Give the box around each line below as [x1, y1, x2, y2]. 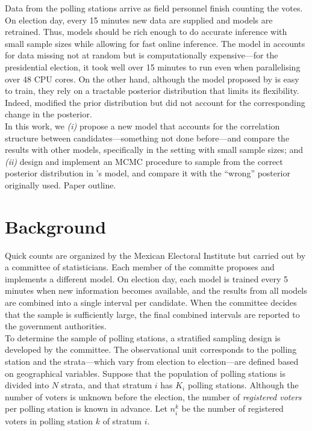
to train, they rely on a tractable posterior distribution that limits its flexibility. [5, 84, 299, 97]
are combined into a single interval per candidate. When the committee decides [5, 296, 297, 308]
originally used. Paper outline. [5, 178, 116, 191]
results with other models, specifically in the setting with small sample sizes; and [5, 143, 304, 156]
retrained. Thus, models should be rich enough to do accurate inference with [5, 25, 287, 38]
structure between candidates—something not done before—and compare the [5, 131, 290, 144]
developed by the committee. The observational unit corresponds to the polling [5, 343, 297, 356]
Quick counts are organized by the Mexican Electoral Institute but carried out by [5, 249, 306, 261]
